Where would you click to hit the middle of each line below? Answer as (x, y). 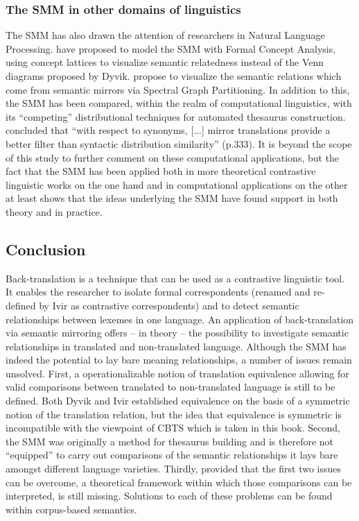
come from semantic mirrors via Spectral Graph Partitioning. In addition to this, (178, 89)
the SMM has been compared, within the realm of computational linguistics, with (179, 103)
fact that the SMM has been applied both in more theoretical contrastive (161, 171)
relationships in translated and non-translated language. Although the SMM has (176, 346)
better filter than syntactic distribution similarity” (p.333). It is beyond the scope (179, 143)
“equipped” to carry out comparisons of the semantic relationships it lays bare (172, 455)
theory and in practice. (54, 211)
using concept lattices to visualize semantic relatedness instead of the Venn (165, 62)
